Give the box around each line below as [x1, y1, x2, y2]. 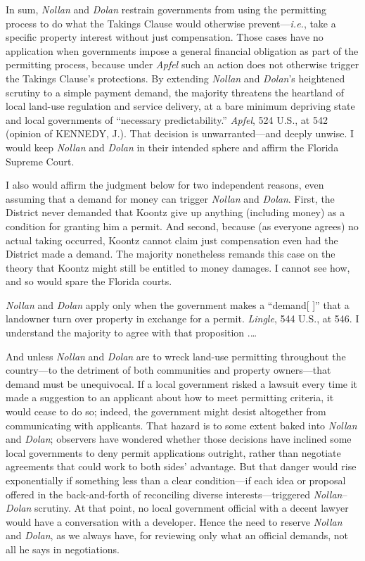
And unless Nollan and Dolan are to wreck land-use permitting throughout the [6, 348, 346, 363]
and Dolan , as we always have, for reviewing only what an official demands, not [6, 528, 348, 543]
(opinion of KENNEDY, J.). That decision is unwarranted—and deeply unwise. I [6, 126, 354, 141]
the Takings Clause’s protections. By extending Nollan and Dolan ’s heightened [6, 70, 345, 85]
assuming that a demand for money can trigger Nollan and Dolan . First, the [6, 191, 335, 206]
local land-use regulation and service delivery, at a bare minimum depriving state [6, 99, 355, 113]
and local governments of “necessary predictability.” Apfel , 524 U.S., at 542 [6, 112, 328, 127]
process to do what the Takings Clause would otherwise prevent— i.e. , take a [6, 15, 336, 30]
